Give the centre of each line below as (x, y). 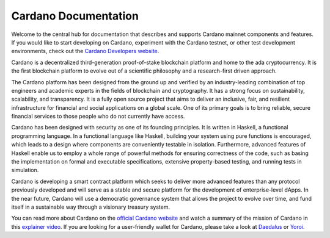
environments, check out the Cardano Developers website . (85, 51)
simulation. (25, 170)
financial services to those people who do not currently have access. (98, 117)
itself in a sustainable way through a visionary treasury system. (91, 207)
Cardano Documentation (75, 16)
